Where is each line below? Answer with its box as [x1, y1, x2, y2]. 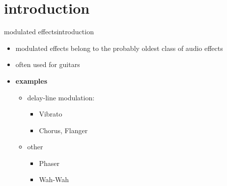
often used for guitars [15, 59, 80, 70]
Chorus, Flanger [39, 125, 88, 135]
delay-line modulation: [27, 92, 95, 102]
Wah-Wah [39, 174, 69, 185]
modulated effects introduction [4, 26, 94, 37]
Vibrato [39, 109, 62, 119]
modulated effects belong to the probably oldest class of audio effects [15, 43, 223, 53]
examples [15, 75, 48, 86]
